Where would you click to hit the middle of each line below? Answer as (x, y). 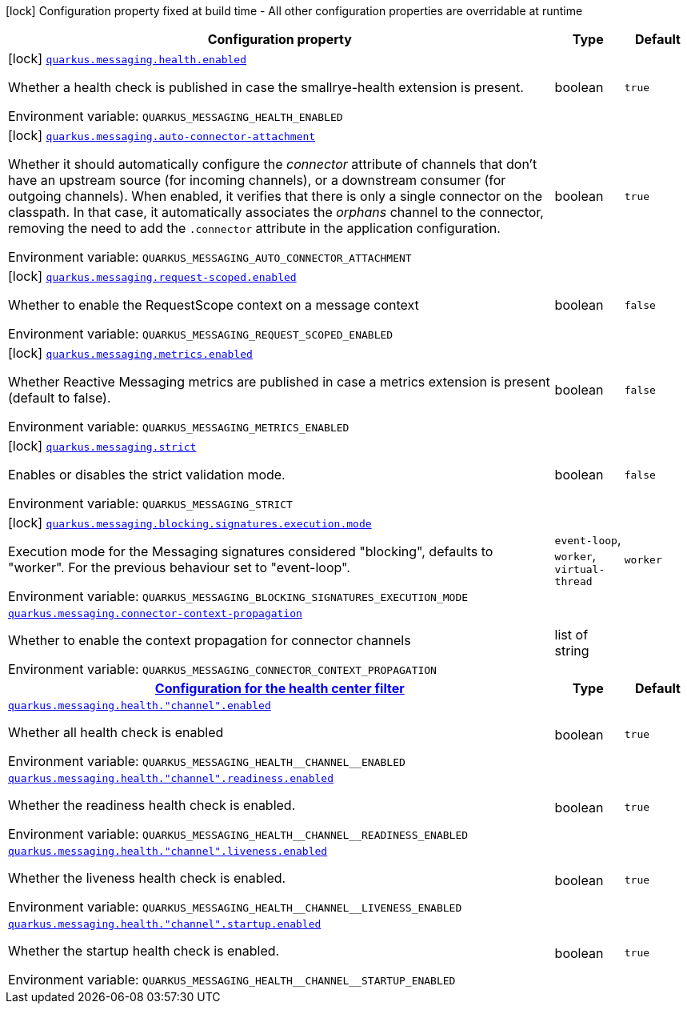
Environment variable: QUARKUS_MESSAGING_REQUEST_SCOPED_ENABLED (201, 334)
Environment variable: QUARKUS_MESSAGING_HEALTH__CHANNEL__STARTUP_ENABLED (232, 980)
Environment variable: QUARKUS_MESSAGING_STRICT (150, 503)
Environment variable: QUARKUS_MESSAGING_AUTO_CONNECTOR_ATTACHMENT (210, 257)
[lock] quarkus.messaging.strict (102, 446)
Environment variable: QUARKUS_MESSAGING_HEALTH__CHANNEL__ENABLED (207, 761)
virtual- (580, 569)
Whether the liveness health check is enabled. (147, 878)
